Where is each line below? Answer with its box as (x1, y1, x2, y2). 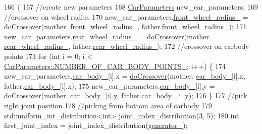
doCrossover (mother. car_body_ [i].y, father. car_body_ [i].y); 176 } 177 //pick (4, 90, 247, 101)
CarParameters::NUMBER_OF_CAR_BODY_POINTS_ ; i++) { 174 (4, 60, 226, 71)
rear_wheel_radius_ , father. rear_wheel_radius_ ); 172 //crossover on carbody (4, 41, 249, 51)
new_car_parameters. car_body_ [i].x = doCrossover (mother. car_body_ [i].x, (4, 71, 245, 81)
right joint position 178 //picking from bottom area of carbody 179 (4, 100, 212, 110)
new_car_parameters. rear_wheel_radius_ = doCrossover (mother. (4, 31, 211, 41)
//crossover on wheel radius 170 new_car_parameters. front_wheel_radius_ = (4, 11, 248, 22)
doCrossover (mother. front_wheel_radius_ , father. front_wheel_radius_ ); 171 (4, 21, 247, 32)
